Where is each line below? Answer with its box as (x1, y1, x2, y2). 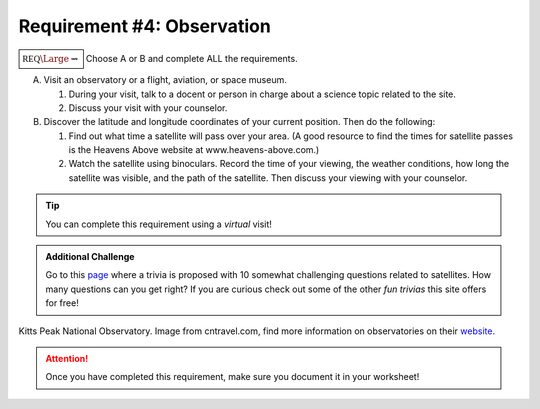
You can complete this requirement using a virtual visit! (45, 218, 272, 230)
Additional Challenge (45, 251, 135, 263)
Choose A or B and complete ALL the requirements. (85, 52, 299, 64)
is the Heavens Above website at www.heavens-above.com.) (68, 144, 320, 156)
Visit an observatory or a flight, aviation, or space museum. (43, 74, 287, 86)
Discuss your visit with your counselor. (68, 101, 228, 114)
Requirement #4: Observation (18, 15, 272, 37)
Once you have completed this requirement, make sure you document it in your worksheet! (45, 371, 420, 383)
